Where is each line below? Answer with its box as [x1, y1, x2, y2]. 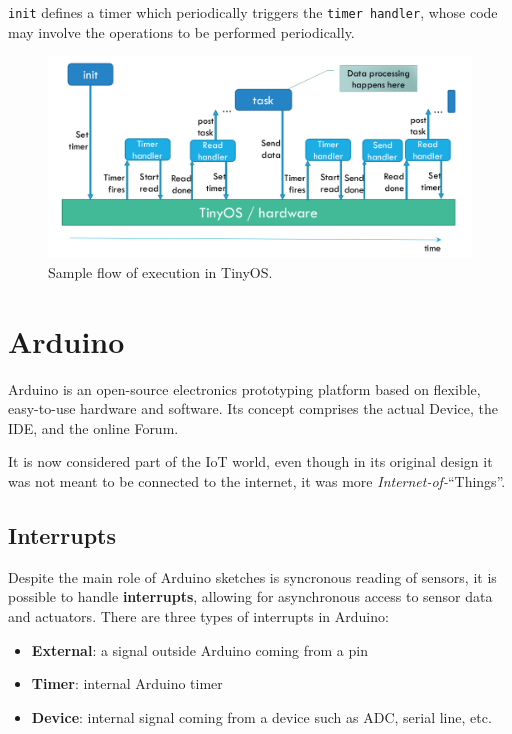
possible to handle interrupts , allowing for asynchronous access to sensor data [8, 586, 493, 607]
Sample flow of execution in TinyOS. [48, 261, 273, 282]
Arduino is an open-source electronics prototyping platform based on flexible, [8, 378, 481, 399]
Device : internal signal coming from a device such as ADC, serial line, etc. [31, 706, 492, 727]
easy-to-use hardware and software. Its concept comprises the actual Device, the [8, 398, 498, 419]
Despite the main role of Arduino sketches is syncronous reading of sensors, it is [8, 566, 497, 587]
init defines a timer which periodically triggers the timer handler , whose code [8, 2, 498, 22]
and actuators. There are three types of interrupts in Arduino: [8, 605, 389, 626]
